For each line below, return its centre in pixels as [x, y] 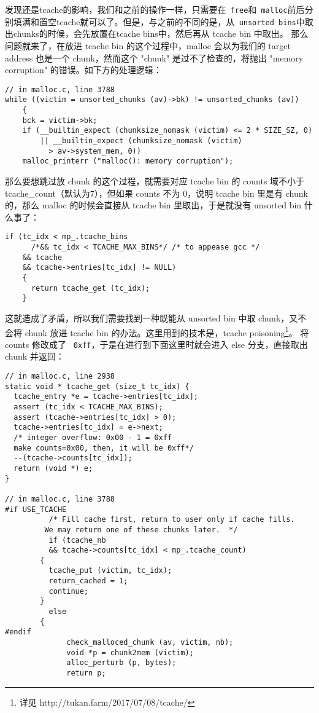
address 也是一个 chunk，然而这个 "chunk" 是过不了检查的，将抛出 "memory [154, 57]
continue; [69, 591]
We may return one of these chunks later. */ [141, 530]
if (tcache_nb [77, 540]
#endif [18, 632]
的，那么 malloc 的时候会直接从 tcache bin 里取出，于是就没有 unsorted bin [153, 205]
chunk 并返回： [35, 356]
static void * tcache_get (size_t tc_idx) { [97, 386]
